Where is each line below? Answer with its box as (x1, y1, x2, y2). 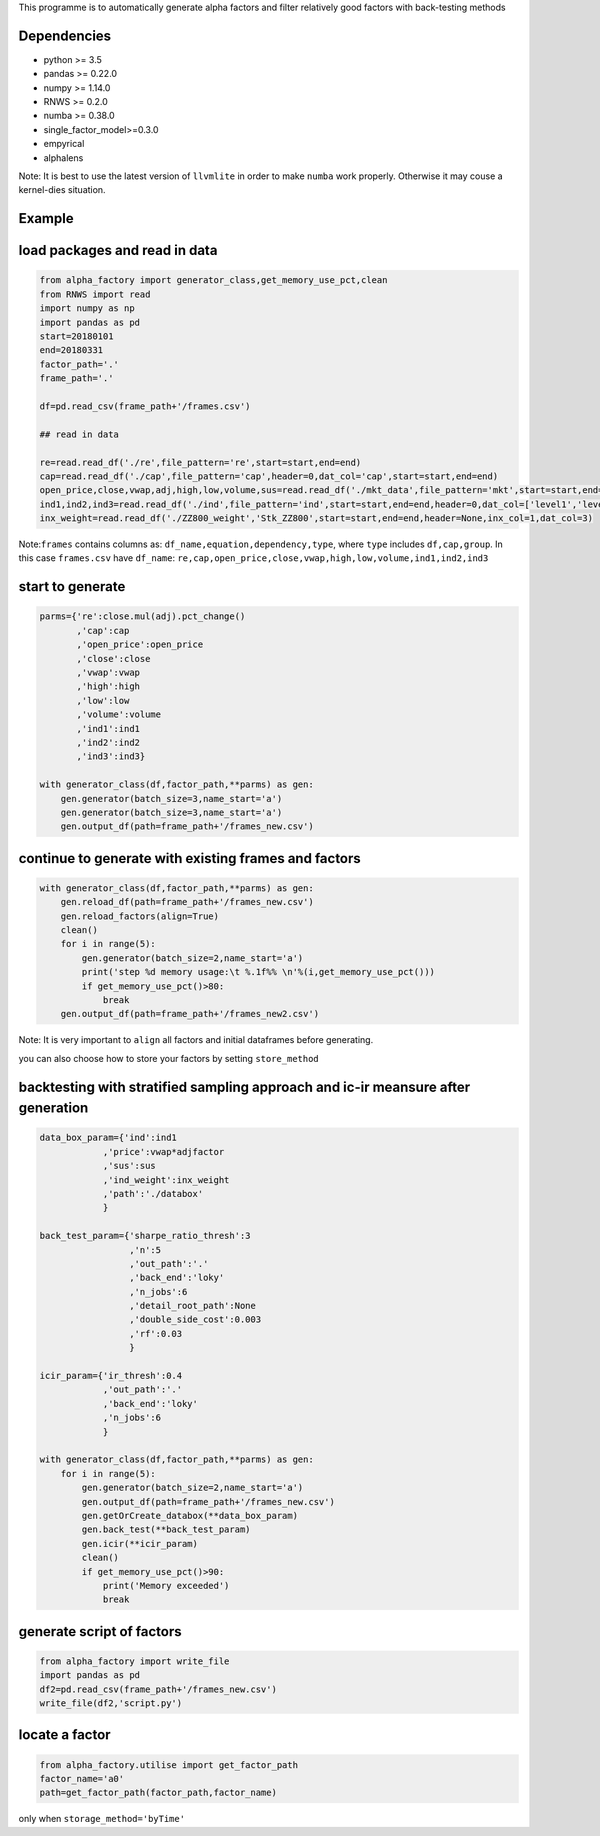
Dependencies (18, 27, 112, 44)
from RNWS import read (39, 288, 151, 300)
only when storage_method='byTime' (18, 1813, 185, 1825)
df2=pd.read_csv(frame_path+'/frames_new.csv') (39, 1683, 277, 1695)
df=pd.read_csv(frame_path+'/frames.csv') (39, 400, 251, 412)
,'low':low (76, 695, 130, 706)
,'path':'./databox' (102, 1188, 204, 1199)
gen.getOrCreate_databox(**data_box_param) (81, 1510, 299, 1521)
